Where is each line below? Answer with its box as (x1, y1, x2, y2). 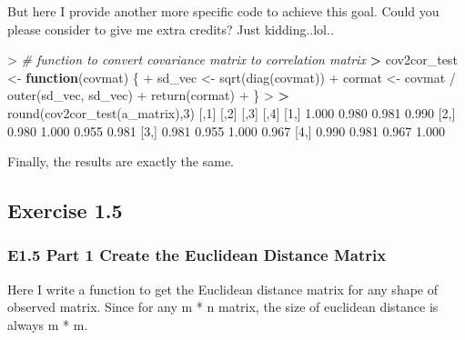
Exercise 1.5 (7, 196, 123, 225)
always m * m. (7, 315, 88, 334)
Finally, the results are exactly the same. (7, 152, 234, 171)
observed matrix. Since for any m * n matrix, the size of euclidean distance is (7, 297, 439, 316)
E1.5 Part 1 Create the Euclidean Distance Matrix (7, 244, 387, 266)
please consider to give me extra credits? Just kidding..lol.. (7, 19, 334, 38)
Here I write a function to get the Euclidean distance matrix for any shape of (7, 279, 439, 298)
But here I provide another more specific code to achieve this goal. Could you (7, 2, 440, 20)
